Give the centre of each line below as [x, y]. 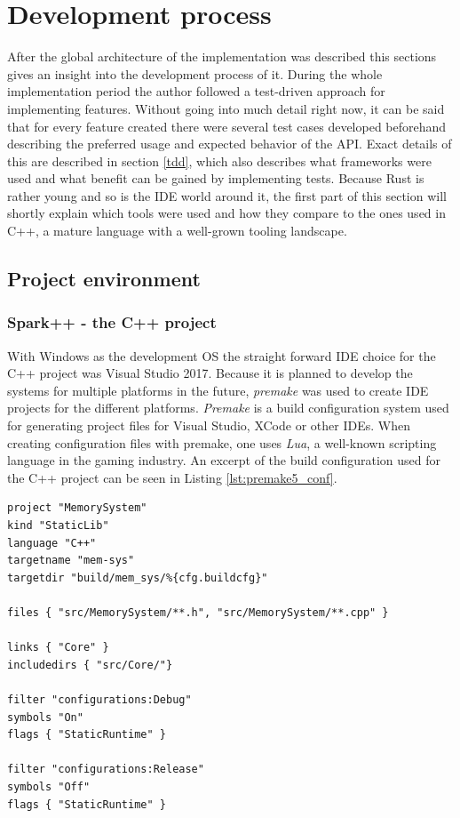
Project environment [104, 279]
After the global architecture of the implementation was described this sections [222, 56]
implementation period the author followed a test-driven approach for [196, 91]
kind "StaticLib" [58, 525]
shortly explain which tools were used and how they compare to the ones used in [226, 213]
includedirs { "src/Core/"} [90, 665]
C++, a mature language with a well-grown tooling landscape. [177, 231]
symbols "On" [45, 717]
